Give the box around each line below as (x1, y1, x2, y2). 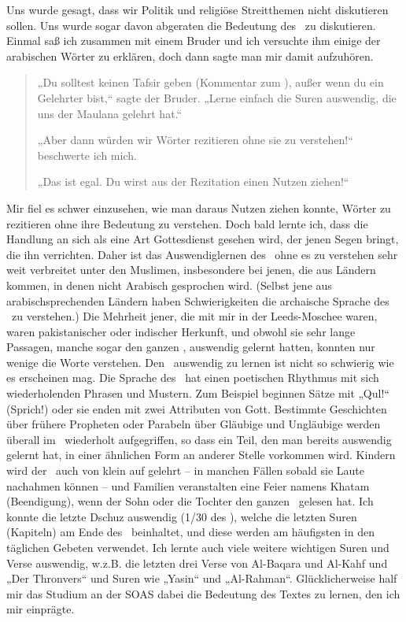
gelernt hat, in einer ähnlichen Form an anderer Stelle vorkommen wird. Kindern (6, 446, 396, 463)
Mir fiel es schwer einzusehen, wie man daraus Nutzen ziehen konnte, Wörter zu (6, 199, 391, 216)
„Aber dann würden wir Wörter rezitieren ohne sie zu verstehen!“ (37, 131, 353, 148)
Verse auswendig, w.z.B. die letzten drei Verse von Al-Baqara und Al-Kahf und (6, 554, 388, 571)
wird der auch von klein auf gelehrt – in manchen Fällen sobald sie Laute (6, 462, 364, 479)
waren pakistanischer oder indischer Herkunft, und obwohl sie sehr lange (6, 323, 356, 339)
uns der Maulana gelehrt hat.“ (37, 105, 183, 121)
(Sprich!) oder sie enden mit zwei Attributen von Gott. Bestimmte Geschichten (6, 400, 387, 417)
